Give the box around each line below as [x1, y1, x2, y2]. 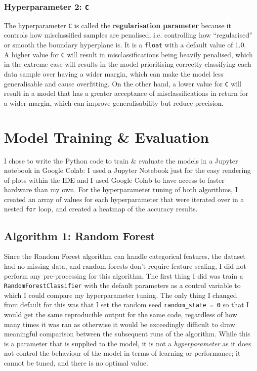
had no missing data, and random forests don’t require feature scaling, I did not [4, 260, 246, 271]
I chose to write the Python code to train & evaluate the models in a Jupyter [4, 155, 238, 165]
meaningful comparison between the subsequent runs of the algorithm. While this [4, 329, 251, 339]
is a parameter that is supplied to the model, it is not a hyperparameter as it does [4, 338, 252, 348]
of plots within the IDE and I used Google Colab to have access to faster [4, 174, 225, 185]
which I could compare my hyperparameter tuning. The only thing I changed [4, 289, 237, 300]
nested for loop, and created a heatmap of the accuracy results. [4, 204, 198, 214]
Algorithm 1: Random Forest [4, 228, 155, 243]
